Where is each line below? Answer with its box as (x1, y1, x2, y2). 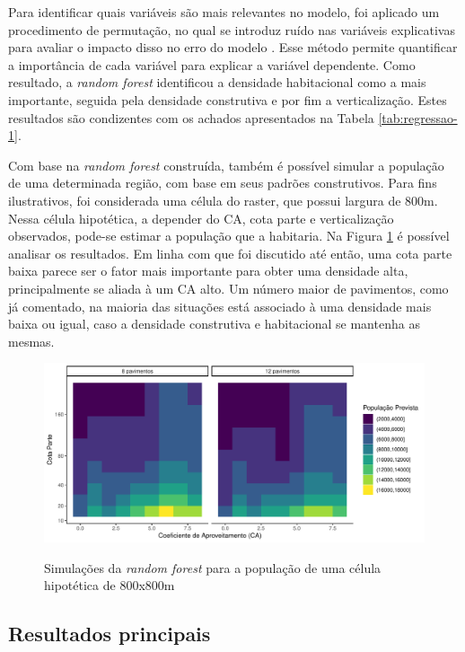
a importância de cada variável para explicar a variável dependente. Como (8, 55, 416, 74)
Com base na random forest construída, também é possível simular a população (8, 155, 444, 174)
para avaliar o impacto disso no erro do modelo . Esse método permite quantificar (8, 38, 458, 57)
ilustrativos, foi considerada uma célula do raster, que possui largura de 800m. (8, 190, 438, 209)
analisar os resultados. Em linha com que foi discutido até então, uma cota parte (8, 243, 452, 262)
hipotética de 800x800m (44, 576, 175, 595)
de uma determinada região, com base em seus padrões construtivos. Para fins (8, 173, 437, 192)
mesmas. (8, 331, 55, 350)
